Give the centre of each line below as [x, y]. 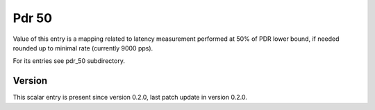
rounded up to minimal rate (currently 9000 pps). [83, 48]
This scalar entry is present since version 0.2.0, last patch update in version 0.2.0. [130, 98]
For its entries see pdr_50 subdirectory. [69, 61]
